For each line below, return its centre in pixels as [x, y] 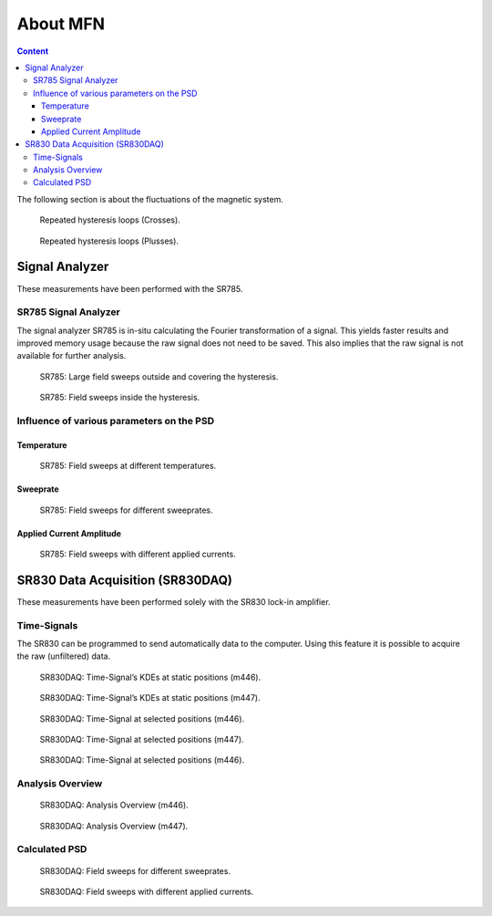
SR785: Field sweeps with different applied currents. [138, 554]
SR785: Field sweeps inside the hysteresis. [120, 398]
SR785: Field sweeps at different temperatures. [128, 466]
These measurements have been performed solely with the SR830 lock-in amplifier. [174, 601]
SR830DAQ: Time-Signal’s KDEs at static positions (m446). [150, 677]
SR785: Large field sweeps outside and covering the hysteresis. [159, 376]
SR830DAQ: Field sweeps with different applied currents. [147, 892]
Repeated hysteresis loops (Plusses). [109, 241]
